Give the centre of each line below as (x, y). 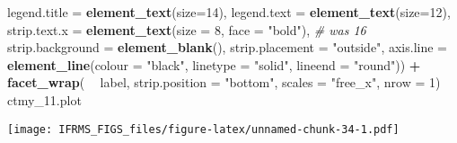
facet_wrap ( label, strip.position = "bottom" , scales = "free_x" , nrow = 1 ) (224, 82)
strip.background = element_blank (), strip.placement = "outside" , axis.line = (227, 47)
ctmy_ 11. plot (44, 99)
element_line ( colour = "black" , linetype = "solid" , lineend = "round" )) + (214, 64)
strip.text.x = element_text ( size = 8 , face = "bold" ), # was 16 (187, 29)
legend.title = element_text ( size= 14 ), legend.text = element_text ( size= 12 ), (229, 12)
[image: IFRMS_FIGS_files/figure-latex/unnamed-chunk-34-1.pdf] (203, 129)
